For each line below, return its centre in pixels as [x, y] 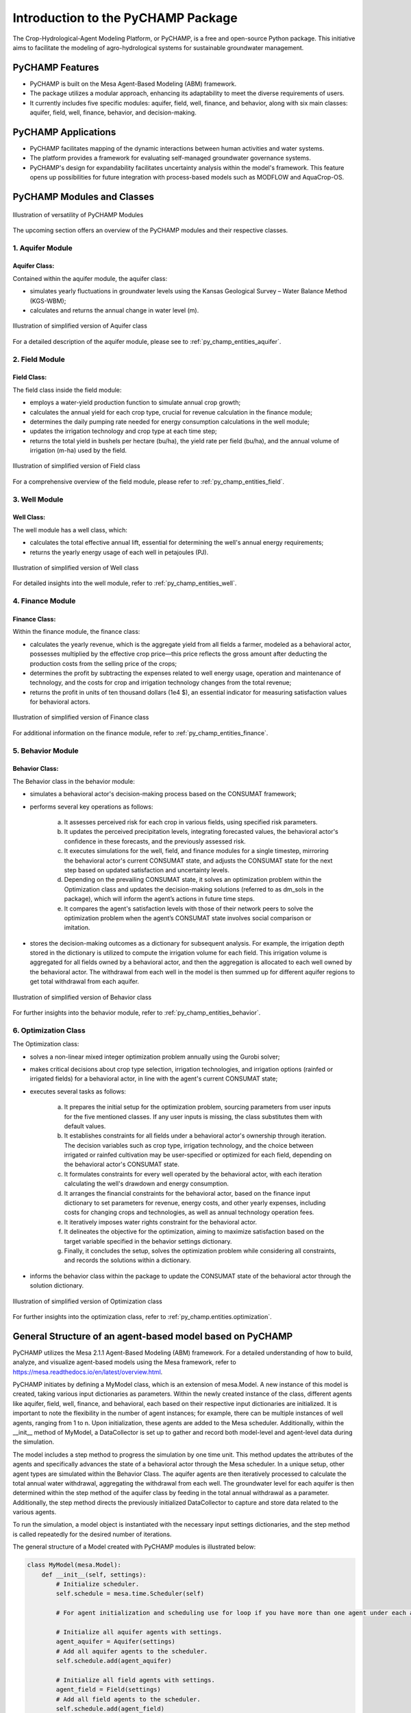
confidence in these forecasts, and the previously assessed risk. [155, 841]
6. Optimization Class [49, 1030]
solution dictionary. [57, 1285]
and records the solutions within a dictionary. [127, 1260]
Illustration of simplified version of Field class [76, 466]
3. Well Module [38, 499]
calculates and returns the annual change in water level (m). [114, 310]
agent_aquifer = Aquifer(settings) [116, 1642]
